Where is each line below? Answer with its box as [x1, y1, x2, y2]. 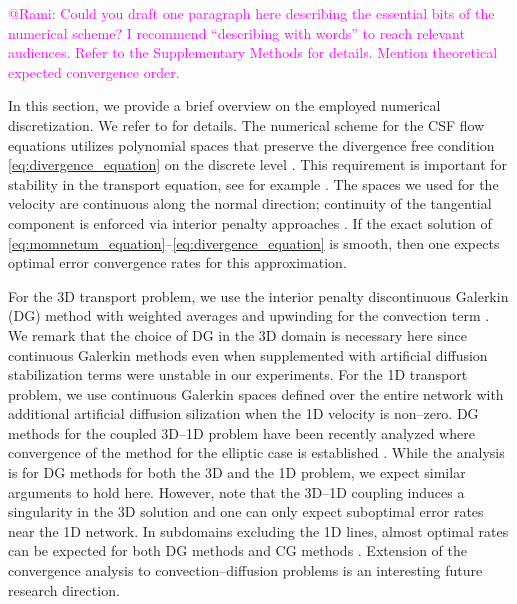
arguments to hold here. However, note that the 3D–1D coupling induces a [8, 481, 465, 502]
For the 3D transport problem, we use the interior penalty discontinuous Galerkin [8, 285, 509, 306]
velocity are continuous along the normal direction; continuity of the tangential [8, 193, 492, 214]
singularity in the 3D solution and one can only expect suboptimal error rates [8, 501, 484, 522]
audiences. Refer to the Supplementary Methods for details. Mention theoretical [8, 42, 498, 63]
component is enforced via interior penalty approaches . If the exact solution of [8, 212, 492, 233]
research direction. [8, 579, 120, 600]
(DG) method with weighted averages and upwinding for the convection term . [8, 305, 490, 326]
